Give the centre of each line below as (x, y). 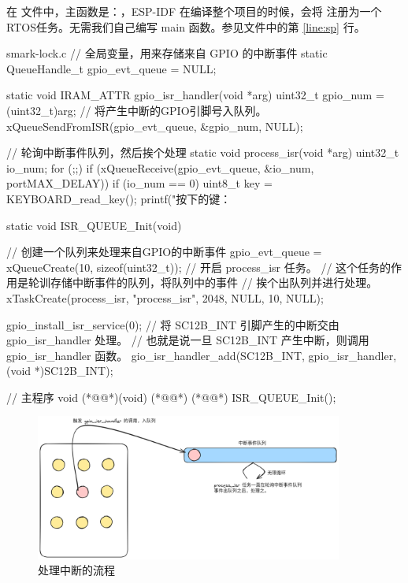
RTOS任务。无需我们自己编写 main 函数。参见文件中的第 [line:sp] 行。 (186, 26)
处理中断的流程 (76, 570)
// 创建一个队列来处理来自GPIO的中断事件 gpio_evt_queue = (164, 252)
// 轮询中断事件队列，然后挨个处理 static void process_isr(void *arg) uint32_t (203, 152)
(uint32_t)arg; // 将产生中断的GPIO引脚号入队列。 (137, 110)
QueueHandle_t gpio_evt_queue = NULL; (111, 68)
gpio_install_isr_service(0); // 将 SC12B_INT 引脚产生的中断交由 (173, 324)
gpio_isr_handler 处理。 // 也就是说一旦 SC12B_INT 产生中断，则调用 (188, 340)
